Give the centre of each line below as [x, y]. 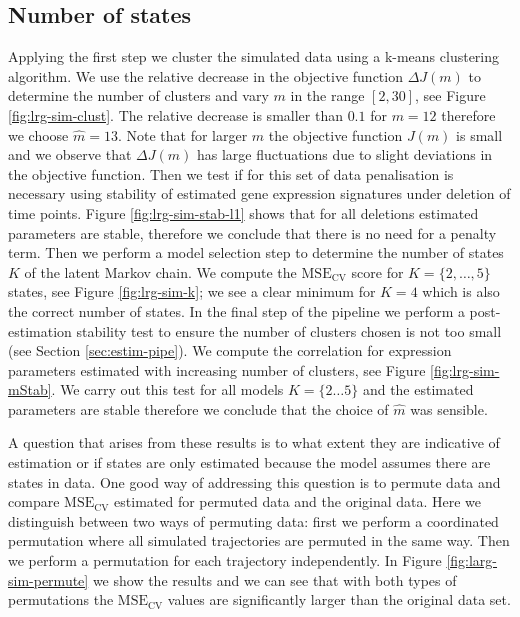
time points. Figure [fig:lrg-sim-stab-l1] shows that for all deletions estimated [243, 212]
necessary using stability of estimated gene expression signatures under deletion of [259, 193]
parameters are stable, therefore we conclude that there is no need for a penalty [252, 232]
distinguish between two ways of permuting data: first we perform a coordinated [253, 520]
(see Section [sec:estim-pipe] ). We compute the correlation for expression [230, 350]
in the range [327, 95]
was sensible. [449, 408]
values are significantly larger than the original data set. [339, 599]
